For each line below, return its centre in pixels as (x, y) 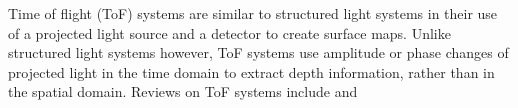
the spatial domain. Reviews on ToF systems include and (183, 91)
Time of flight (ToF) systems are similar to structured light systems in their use (253, 13)
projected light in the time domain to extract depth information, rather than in (251, 71)
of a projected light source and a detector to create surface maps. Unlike (229, 32)
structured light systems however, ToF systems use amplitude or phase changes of (258, 52)
